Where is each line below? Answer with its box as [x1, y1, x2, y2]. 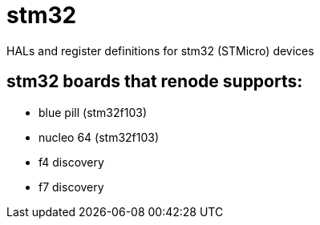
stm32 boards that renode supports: [6, 71, 303, 92]
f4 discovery [38, 155, 104, 169]
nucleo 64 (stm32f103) [38, 130, 160, 144]
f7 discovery [38, 179, 104, 194]
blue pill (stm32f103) [38, 105, 148, 119]
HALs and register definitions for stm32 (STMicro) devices [6, 43, 314, 58]
